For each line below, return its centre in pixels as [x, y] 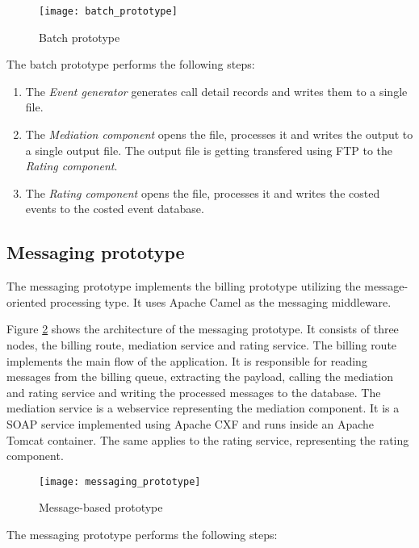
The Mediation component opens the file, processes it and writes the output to [219, 134]
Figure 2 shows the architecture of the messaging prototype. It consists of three [203, 329]
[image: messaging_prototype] [120, 481]
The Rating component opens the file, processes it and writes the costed [203, 192]
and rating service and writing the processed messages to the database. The [194, 392]
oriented [27, 301]
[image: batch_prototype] [108, 11]
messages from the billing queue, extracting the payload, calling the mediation [200, 376]
